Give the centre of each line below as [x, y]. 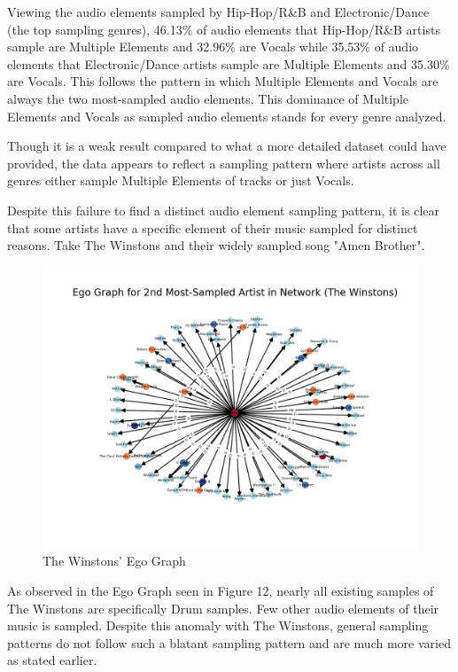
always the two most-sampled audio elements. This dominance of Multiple [208, 98]
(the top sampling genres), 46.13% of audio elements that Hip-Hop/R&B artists [224, 29]
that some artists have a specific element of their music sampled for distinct [213, 227]
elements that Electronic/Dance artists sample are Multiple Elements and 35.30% [229, 63]
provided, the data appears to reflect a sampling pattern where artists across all [224, 163]
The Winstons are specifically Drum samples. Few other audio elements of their [223, 608]
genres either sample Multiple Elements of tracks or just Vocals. [181, 180]
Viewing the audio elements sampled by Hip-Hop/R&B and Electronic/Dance [218, 12]
